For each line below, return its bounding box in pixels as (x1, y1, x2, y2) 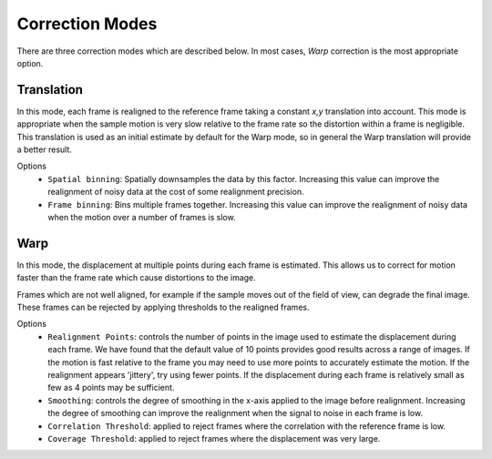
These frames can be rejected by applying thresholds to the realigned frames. (16, 301, 310, 313)
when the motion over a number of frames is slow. (47, 211, 236, 222)
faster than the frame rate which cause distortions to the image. (16, 272, 257, 283)
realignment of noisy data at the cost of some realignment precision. (47, 187, 304, 198)
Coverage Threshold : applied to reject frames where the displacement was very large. (47, 433, 381, 444)
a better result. (16, 144, 73, 155)
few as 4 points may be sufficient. (47, 382, 175, 393)
